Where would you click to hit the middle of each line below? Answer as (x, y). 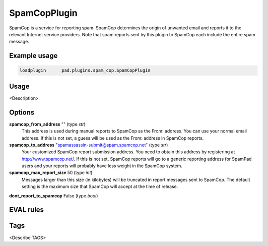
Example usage (33, 56)
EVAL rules (27, 210)
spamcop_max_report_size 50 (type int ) (51, 173)
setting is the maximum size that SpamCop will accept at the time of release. (100, 186)
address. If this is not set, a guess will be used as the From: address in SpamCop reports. (113, 138)
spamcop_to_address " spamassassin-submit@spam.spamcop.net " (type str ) (89, 145)
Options (22, 112)
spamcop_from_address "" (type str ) (47, 124)
